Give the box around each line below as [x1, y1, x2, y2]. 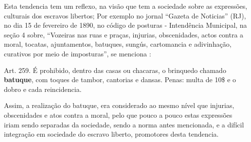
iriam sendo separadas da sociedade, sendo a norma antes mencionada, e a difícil [4, 119, 244, 129]
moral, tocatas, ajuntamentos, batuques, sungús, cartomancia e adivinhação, [4, 39, 232, 49]
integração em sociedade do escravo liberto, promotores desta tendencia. [4, 129, 219, 139]
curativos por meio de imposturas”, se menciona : [4, 48, 151, 58]
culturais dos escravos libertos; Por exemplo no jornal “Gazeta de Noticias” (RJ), [4, 10, 246, 20]
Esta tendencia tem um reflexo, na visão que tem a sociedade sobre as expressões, [4, 1, 248, 11]
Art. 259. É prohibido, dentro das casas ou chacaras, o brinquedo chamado [4, 65, 226, 75]
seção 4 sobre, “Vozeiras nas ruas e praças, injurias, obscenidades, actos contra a [4, 29, 244, 39]
